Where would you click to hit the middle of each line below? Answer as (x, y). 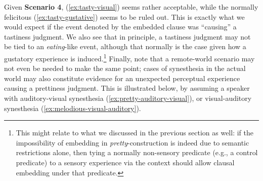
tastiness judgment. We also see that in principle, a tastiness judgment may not (127, 36)
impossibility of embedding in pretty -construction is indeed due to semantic (133, 142)
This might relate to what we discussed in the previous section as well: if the (135, 133)
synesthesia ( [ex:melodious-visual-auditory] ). (73, 108)
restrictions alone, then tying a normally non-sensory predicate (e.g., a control (137, 152)
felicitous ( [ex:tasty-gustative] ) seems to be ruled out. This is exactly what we (124, 16)
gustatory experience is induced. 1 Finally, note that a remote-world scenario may (129, 57)
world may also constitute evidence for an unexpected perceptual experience (122, 78)
